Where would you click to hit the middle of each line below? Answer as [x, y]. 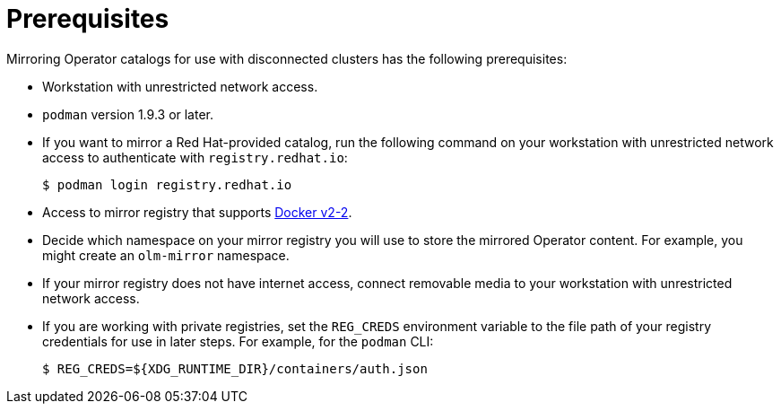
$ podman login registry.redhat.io [167, 184]
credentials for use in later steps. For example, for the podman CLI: [238, 341]
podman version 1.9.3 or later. [128, 114]
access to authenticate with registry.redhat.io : [195, 157]
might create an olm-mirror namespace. [166, 255]
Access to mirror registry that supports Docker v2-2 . [197, 212]
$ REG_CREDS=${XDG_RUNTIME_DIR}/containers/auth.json [235, 368]
